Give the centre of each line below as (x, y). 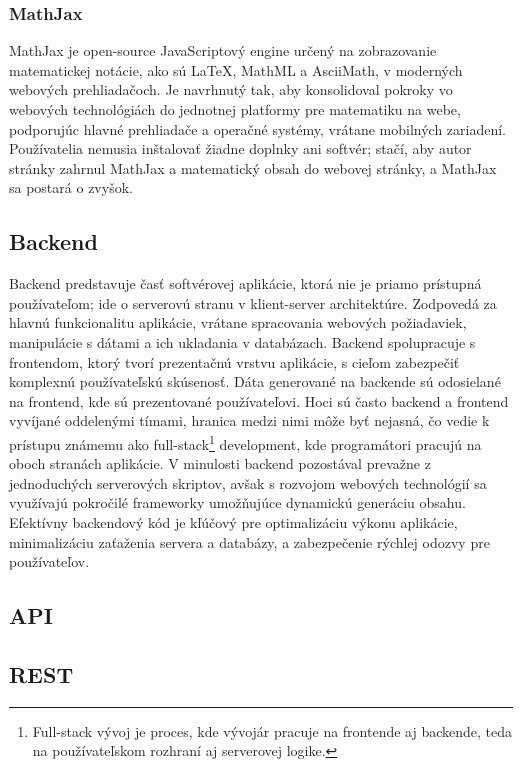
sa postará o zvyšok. (71, 187)
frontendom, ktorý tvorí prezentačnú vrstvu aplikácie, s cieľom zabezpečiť (234, 361)
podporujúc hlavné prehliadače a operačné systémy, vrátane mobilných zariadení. (258, 128)
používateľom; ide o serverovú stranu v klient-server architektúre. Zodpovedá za (253, 302)
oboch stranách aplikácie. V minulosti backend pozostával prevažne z (220, 463)
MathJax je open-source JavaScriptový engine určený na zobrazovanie (223, 50)
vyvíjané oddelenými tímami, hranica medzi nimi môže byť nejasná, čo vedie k (249, 420)
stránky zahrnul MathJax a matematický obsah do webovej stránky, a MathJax (253, 167)
